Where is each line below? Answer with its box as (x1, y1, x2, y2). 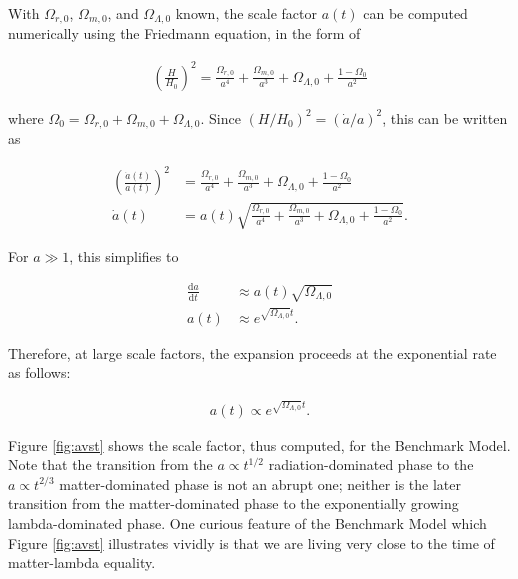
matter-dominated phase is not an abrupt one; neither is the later (59, 473, 462, 494)
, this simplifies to (69, 245, 179, 266)
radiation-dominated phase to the (268, 454, 474, 475)
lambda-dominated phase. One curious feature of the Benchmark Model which (8, 513, 487, 534)
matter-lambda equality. (8, 552, 156, 573)
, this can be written (382, 107, 508, 128)
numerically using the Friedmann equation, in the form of (8, 23, 361, 44)
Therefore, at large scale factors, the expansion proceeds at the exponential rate (8, 342, 497, 363)
